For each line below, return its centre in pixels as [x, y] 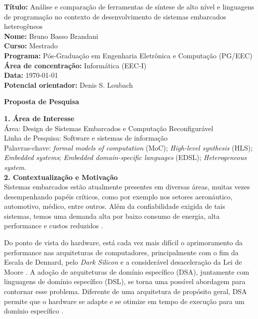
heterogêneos [23, 26]
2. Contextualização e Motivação [61, 177]
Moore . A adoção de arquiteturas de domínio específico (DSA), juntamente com [127, 271]
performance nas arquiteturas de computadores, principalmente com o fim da [121, 252]
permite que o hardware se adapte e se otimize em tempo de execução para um [124, 301]
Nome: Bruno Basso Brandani [51, 36]
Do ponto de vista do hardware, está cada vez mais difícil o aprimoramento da [124, 242]
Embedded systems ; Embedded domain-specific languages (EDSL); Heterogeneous [125, 157]
